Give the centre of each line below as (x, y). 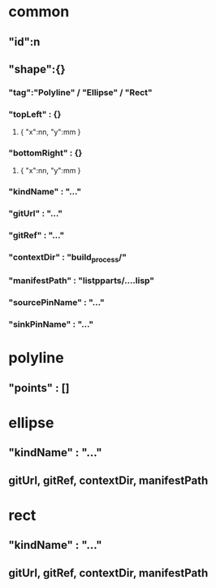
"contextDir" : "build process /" (68, 258)
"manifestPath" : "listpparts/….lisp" (82, 281)
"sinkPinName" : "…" (51, 324)
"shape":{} (37, 69)
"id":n (24, 42)
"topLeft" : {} (35, 114)
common (39, 12)
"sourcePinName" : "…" (57, 303)
